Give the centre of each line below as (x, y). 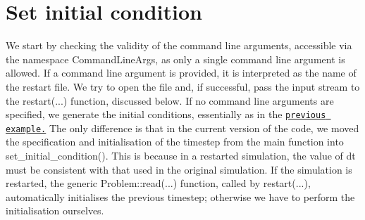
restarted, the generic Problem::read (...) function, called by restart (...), (158, 183)
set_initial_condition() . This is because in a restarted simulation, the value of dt (181, 155)
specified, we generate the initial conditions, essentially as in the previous (166, 114)
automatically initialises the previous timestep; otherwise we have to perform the (180, 196)
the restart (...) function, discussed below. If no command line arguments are (170, 100)
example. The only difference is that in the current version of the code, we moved (182, 128)
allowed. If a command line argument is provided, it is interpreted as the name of (181, 73)
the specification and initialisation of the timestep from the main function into (175, 142)
